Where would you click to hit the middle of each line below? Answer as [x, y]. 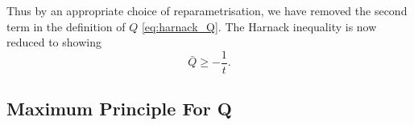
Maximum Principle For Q [119, 109]
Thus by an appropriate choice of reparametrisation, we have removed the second [207, 10]
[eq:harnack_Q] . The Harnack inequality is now [259, 26]
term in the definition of [66, 26]
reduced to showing [54, 42]
